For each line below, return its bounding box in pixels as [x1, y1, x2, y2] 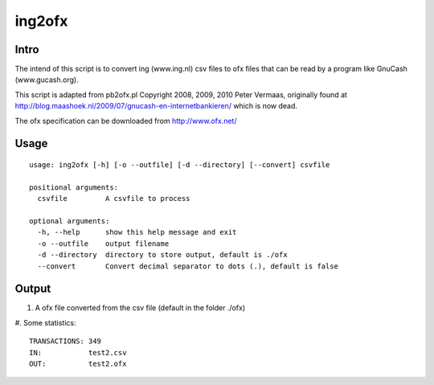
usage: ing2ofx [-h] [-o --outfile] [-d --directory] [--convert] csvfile [29, 161, 330, 170]
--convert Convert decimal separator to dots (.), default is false [37, 261, 339, 271]
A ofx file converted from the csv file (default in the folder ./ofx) [35, 303, 246, 313]
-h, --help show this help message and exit [37, 227, 237, 237]
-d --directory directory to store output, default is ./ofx [37, 250, 289, 260]
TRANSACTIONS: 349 [29, 337, 102, 346]
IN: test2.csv [29, 348, 127, 357]
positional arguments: [29, 182, 119, 192]
